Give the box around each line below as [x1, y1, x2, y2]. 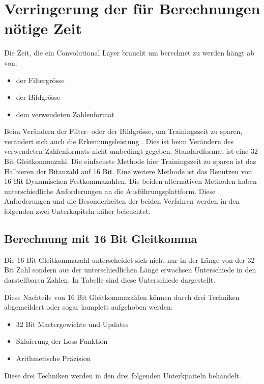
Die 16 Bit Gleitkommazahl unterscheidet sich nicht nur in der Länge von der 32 [4, 254, 255, 265]
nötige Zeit [4, 18, 82, 39]
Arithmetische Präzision [16, 352, 91, 363]
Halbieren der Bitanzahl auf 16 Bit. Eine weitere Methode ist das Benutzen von [4, 166, 252, 176]
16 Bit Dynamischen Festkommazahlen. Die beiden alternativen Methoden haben [4, 176, 257, 186]
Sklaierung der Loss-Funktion [16, 336, 108, 346]
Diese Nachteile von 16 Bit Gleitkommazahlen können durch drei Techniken [4, 291, 240, 302]
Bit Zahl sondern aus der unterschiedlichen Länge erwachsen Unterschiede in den [4, 264, 256, 275]
